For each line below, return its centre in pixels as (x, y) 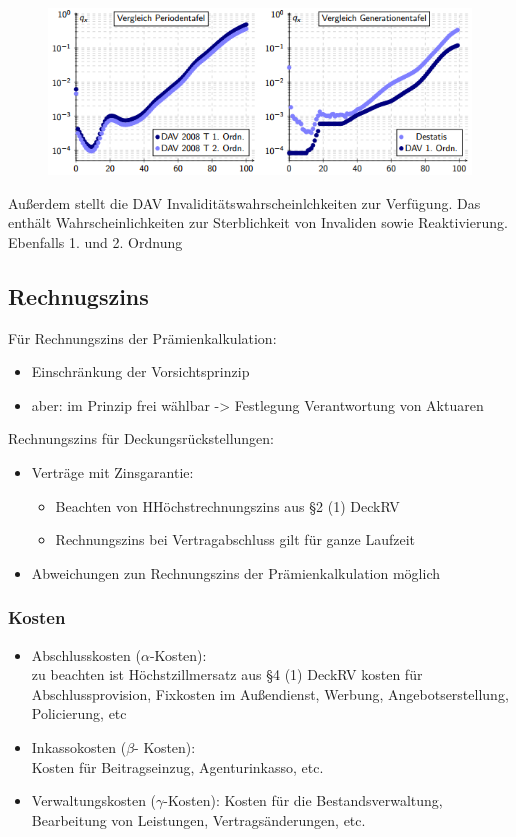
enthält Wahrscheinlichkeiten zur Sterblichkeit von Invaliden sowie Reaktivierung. (258, 222)
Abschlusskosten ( (86, 654)
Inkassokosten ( (79, 747)
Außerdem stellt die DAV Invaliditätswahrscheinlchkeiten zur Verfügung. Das (244, 202)
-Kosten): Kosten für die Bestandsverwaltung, (303, 800)
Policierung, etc (79, 713)
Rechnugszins (78, 295)
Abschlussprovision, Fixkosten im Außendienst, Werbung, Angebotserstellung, (270, 693)
